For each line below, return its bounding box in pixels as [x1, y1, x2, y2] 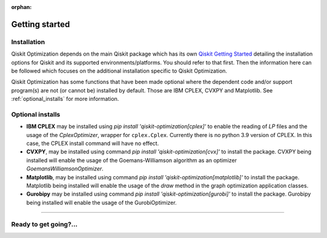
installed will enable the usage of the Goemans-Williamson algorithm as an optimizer [26, 156, 237, 164]
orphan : [11, 4, 32, 10]
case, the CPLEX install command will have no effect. [26, 140, 159, 147]
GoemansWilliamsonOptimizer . [26, 165, 104, 172]
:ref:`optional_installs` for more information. [11, 95, 119, 103]
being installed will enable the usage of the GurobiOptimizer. [26, 199, 177, 206]
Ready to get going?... [11, 220, 78, 228]
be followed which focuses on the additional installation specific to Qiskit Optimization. [11, 67, 227, 74]
